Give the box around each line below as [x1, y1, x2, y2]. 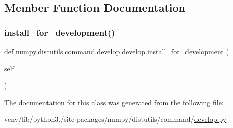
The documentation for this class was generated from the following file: [4, 97, 224, 107]
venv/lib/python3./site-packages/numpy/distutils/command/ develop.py [4, 114, 227, 124]
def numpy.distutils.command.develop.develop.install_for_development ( [4, 46, 229, 56]
